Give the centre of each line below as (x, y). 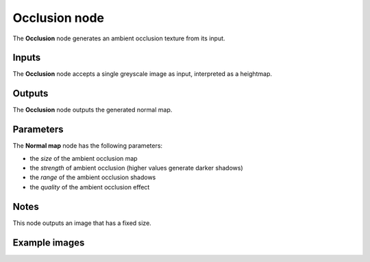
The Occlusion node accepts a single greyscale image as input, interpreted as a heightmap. (143, 74)
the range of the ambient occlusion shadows (93, 177)
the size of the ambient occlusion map (84, 158)
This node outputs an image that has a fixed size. (82, 223)
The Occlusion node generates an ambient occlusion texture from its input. (119, 38)
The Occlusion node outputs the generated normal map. (92, 110)
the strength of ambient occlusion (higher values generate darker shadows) (136, 168)
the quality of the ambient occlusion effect (90, 187)
